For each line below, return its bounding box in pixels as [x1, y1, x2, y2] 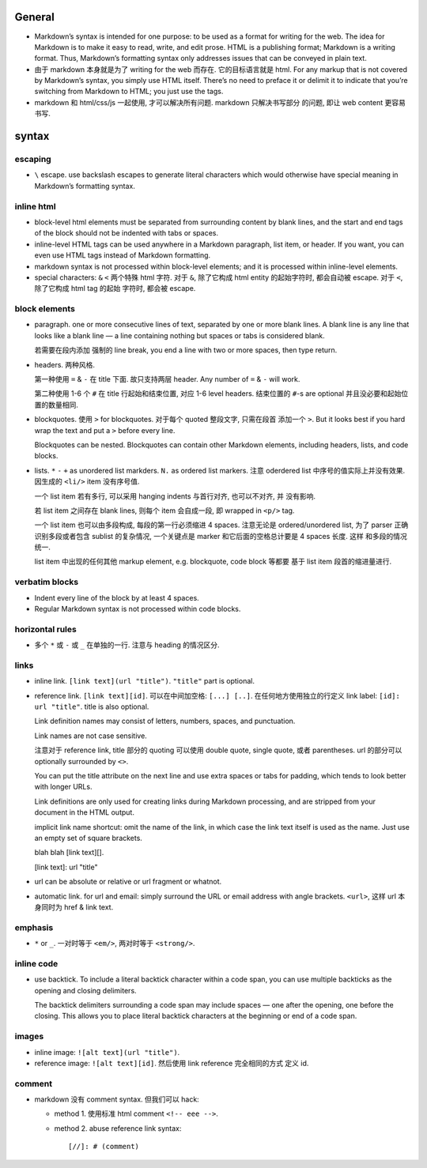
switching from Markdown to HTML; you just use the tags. [34, 87, 224, 96]
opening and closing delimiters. [34, 985, 138, 995]
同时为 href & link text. [40, 902, 114, 912]
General [14, 10, 55, 24]
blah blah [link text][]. [34, 848, 104, 857]
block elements [14, 303, 75, 315]
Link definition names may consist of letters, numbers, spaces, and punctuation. [34, 716, 296, 726]
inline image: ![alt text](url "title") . [34, 1047, 180, 1057]
